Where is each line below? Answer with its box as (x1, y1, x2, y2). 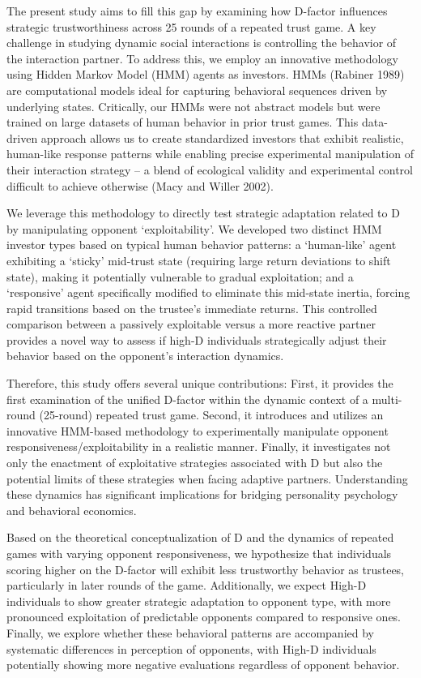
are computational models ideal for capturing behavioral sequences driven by (6, 81, 388, 98)
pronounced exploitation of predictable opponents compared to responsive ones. (6, 608, 402, 625)
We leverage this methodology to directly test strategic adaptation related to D (6, 204, 400, 221)
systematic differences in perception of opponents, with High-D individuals (6, 640, 376, 657)
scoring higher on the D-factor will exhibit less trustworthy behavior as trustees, (6, 560, 405, 577)
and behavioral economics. (6, 501, 137, 518)
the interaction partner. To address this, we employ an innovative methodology (6, 49, 398, 67)
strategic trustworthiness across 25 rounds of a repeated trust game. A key (6, 18, 376, 35)
